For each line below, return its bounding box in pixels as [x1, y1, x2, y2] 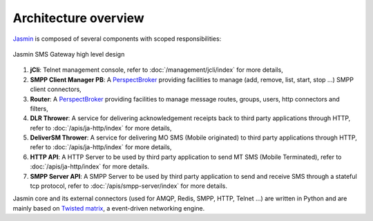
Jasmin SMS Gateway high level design [12, 50, 125, 58]
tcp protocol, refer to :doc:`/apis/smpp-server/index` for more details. [30, 182, 228, 190]
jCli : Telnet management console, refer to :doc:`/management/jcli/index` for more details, [30, 66, 283, 74]
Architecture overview [12, 10, 144, 26]
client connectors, [30, 85, 82, 93]
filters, [30, 104, 48, 113]
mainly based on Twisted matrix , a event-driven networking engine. [12, 204, 205, 212]
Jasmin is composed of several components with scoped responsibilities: [12, 35, 222, 43]
